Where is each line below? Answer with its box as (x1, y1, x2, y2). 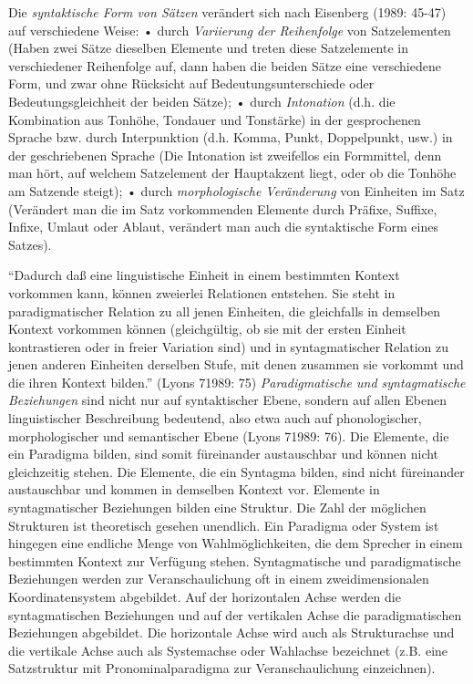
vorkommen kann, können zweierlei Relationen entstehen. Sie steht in (8, 283, 396, 302)
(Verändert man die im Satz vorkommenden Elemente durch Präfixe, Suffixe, (8, 199, 437, 218)
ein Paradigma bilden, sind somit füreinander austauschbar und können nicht (8, 444, 439, 463)
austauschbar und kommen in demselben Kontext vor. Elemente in (8, 480, 380, 499)
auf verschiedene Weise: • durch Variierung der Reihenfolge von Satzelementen (8, 20, 451, 39)
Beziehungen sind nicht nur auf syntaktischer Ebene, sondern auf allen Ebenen (8, 390, 447, 409)
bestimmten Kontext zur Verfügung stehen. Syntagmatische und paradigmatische (8, 551, 461, 570)
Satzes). (8, 234, 52, 254)
